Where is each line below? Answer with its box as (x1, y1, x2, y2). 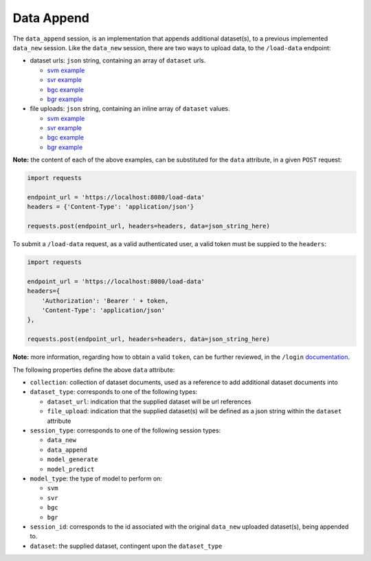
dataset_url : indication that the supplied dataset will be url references (47, 397, 251, 406)
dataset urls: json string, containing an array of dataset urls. (30, 56, 206, 65)
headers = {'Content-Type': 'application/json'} (27, 203, 194, 211)
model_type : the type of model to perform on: (30, 474, 163, 483)
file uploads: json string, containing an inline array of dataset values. (30, 104, 230, 113)
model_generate (47, 456, 99, 463)
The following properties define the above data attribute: (12, 365, 175, 374)
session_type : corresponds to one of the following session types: (30, 426, 221, 434)
